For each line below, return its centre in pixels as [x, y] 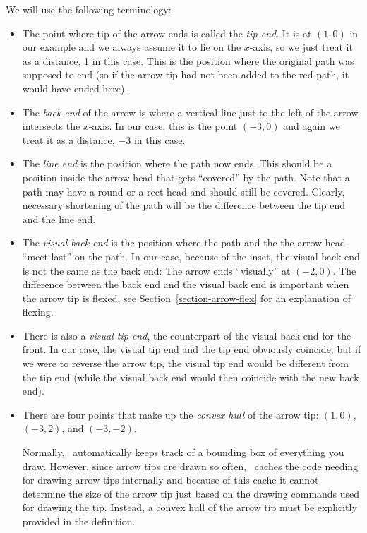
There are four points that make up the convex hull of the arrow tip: [170, 414]
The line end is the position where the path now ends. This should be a [177, 163]
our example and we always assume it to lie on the [132, 47]
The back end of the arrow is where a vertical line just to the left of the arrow [190, 112]
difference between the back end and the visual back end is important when [186, 284]
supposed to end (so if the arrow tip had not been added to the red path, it [186, 74]
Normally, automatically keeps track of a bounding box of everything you [183, 452]
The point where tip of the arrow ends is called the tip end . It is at [167, 33]
